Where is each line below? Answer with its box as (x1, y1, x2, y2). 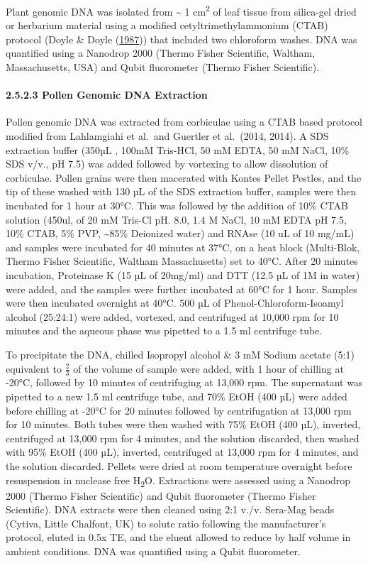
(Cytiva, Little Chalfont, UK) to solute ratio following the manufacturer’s (6, 515, 326, 530)
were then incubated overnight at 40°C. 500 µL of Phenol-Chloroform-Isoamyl (6, 295, 344, 310)
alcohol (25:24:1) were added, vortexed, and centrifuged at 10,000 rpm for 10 (6, 309, 339, 324)
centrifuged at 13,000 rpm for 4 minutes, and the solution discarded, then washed (6, 430, 359, 445)
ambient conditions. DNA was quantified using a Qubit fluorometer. (6, 544, 301, 558)
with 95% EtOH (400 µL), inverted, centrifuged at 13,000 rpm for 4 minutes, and (6, 444, 359, 459)
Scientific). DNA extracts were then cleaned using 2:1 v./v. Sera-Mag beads (6, 502, 335, 517)
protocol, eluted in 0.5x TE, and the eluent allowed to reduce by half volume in (6, 530, 351, 545)
